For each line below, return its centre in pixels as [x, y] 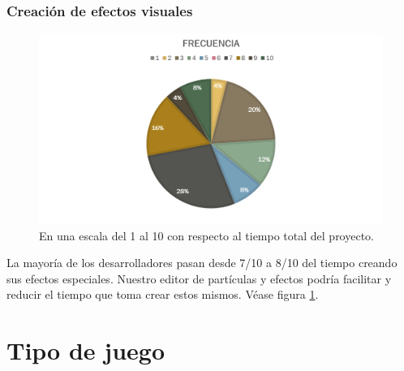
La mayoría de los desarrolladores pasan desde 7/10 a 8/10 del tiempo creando [202, 263]
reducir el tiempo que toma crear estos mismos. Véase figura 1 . [163, 294]
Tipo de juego [86, 350]
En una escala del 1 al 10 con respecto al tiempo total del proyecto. [206, 235]
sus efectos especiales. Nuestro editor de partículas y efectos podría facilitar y [199, 278]
